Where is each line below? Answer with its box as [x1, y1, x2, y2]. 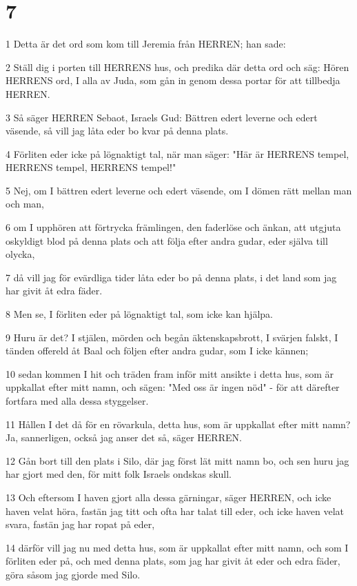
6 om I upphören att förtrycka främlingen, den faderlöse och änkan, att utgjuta [6, 220, 341, 234]
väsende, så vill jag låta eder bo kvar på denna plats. [6, 123, 229, 138]
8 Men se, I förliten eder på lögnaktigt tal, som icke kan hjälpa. [6, 307, 273, 321]
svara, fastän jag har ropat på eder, [6, 517, 155, 532]
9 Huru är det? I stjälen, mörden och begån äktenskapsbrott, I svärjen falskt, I [6, 330, 338, 344]
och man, [6, 196, 44, 211]
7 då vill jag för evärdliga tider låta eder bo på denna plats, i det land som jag [6, 270, 337, 284]
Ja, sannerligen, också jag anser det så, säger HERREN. [6, 430, 242, 445]
